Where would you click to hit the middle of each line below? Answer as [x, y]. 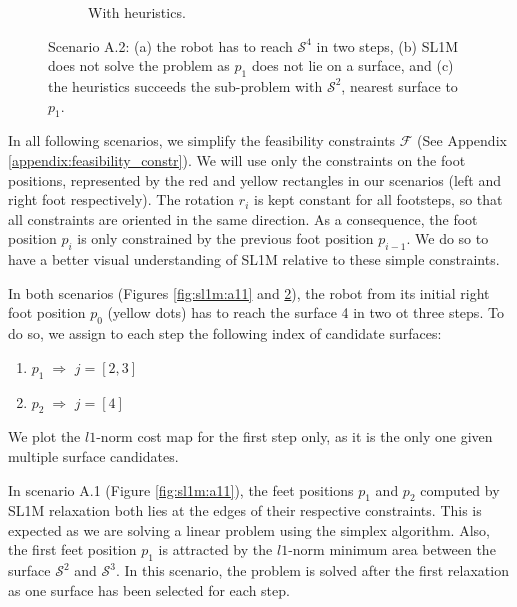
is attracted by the [215, 549]
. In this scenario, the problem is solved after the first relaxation [312, 570]
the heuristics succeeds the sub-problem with [185, 85]
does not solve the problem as [139, 65]
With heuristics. [137, 12]
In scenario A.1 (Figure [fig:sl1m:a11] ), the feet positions [181, 489]
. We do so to [447, 238]
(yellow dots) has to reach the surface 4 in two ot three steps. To [305, 312]
